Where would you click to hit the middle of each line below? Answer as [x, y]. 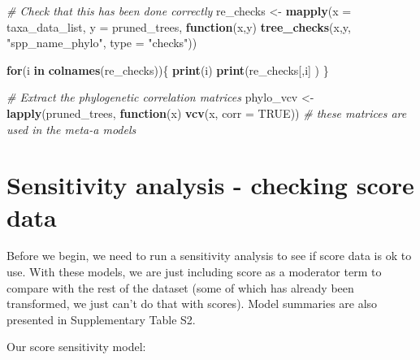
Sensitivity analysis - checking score [210, 185]
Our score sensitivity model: [76, 347]
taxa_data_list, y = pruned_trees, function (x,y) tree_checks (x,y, [179, 26]
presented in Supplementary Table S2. [101, 319]
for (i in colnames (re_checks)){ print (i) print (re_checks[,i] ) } [168, 69]
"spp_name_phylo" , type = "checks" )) [102, 43]
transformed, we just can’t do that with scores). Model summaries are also [192, 304]
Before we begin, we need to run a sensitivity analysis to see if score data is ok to [209, 256]
